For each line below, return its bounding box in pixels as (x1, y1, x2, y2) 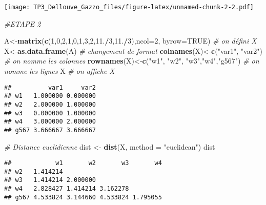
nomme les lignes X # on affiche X (4, 66, 115, 76)
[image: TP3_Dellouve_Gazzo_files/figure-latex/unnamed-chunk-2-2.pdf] (4, 4, 254, 11)
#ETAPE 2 (4, 18, 41, 29)
